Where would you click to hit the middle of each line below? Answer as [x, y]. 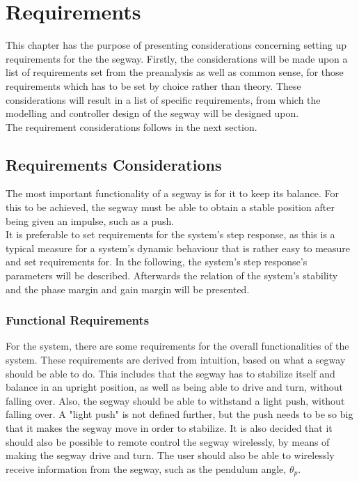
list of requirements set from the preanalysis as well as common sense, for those [175, 72]
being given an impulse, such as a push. [90, 220]
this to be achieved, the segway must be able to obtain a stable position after [170, 207]
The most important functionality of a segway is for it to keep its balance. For [172, 193]
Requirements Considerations [114, 164]
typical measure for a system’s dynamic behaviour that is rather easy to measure [178, 248]
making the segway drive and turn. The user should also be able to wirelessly [170, 455]
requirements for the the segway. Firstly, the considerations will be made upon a [177, 58]
